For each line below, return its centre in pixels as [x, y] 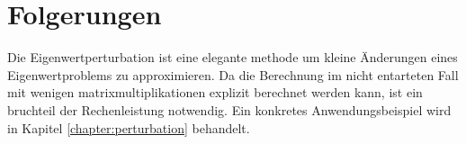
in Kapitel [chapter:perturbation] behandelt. [129, 127]
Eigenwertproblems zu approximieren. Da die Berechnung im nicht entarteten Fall [233, 74]
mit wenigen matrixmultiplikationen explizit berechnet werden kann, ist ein [215, 92]
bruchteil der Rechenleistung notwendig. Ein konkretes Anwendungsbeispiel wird [229, 109]
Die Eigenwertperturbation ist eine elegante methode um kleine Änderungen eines [233, 57]
